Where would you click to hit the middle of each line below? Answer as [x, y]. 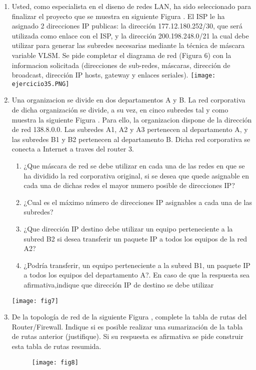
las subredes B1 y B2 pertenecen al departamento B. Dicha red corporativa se [131, 139]
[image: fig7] [35, 301]
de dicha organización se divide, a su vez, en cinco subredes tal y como [120, 110]
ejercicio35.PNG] [40, 84]
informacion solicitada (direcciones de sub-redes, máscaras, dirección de [121, 65]
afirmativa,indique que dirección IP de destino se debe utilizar [119, 284]
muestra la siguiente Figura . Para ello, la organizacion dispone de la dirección [132, 119]
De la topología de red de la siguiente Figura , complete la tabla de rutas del [129, 317]
